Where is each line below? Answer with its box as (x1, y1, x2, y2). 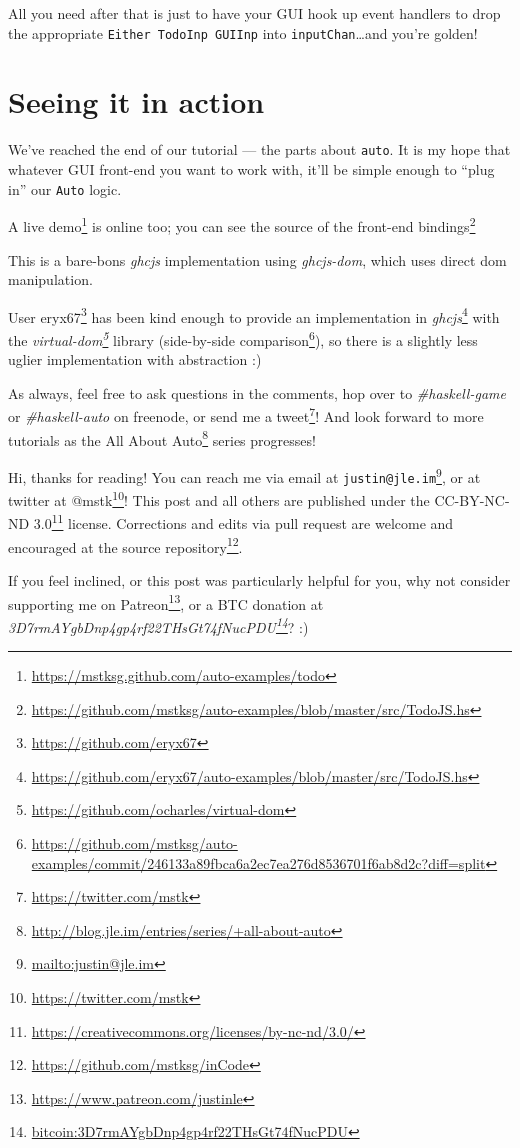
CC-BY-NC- (434, 489, 510, 510)
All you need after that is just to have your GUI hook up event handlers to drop (8, 3, 501, 23)
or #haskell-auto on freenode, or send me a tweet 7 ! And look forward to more (8, 403, 484, 427)
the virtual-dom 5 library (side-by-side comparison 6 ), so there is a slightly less (8, 326, 478, 350)
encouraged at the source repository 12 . (8, 533, 243, 557)
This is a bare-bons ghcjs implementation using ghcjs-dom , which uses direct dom (8, 249, 507, 270)
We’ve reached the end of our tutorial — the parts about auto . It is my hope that (8, 139, 511, 160)
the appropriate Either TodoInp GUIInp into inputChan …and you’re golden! (8, 22, 478, 43)
